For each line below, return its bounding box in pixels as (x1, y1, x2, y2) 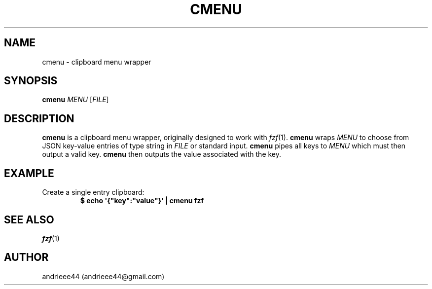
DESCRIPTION (4, 112, 74, 125)
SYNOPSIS (4, 74, 58, 87)
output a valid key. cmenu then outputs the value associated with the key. (42, 150, 282, 159)
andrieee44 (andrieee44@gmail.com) (42, 272, 165, 281)
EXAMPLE (4, 167, 54, 180)
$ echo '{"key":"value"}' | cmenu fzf (80, 196, 204, 205)
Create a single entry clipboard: (42, 188, 144, 197)
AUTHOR (4, 251, 49, 264)
